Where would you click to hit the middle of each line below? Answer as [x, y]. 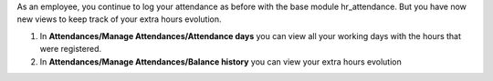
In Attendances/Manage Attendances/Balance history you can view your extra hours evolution [220, 61]
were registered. [71, 49]
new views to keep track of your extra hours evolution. [120, 19]
